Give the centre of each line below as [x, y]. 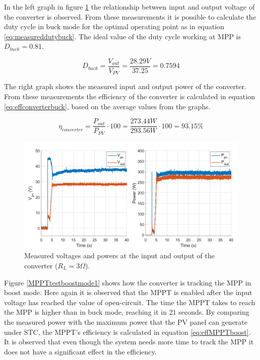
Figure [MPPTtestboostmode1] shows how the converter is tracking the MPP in [128, 282]
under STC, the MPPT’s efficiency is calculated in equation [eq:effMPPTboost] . [127, 332]
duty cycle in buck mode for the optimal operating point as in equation [114, 26]
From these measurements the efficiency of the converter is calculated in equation [129, 96]
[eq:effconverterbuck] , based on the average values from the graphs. [107, 106]
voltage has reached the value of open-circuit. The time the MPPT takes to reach [130, 302]
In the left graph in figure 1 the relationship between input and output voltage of [129, 7]
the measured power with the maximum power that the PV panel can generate [126, 321]
